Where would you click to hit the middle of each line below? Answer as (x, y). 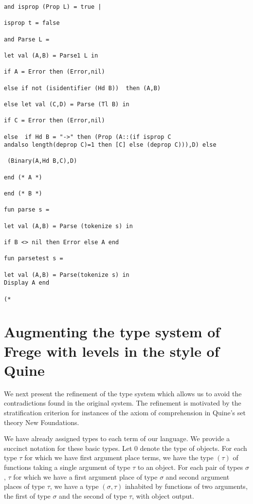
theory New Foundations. (42, 422)
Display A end (27, 283)
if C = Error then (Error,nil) (54, 121)
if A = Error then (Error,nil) (54, 72)
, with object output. (163, 495)
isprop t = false (32, 23)
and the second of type (93, 495)
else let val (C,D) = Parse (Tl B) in (67, 104)
